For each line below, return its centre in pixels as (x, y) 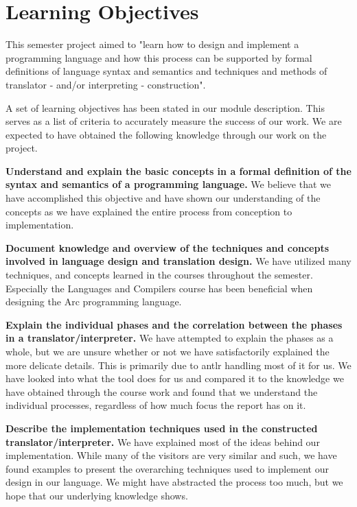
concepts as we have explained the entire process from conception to (149, 211)
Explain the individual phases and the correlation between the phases (174, 324)
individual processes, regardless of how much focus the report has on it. (156, 405)
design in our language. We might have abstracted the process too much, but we (174, 482)
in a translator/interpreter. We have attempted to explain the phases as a (170, 338)
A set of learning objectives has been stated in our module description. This (165, 107)
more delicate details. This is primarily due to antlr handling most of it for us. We (178, 365)
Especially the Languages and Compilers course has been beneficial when (159, 288)
